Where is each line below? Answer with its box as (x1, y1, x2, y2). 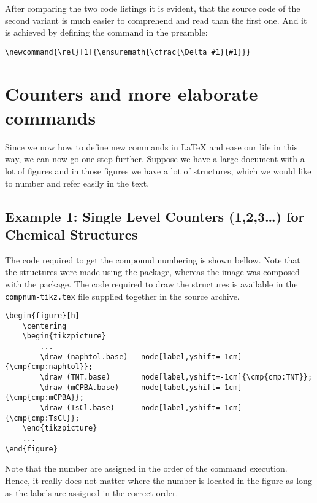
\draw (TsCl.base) (40, 404, 115, 413)
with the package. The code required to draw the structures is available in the (5, 277, 298, 290)
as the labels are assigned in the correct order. (5, 486, 178, 499)
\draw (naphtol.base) (40, 352, 128, 361)
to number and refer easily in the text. (5, 176, 150, 189)
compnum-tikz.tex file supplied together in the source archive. (5, 289, 240, 302)
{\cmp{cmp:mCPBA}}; (5, 393, 84, 402)
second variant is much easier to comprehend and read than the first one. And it (5, 14, 307, 26)
